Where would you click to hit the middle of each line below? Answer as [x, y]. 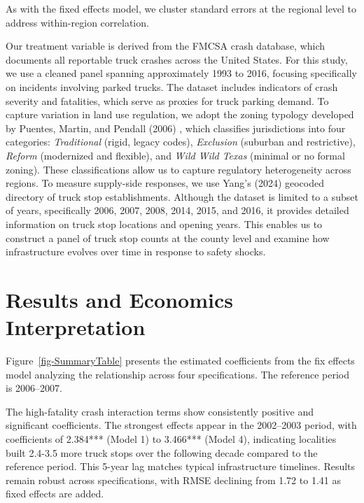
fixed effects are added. [55, 494]
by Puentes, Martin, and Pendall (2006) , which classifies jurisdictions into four [176, 128]
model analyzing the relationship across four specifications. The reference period [178, 374]
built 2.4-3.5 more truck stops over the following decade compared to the [162, 452]
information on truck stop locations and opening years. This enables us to [164, 224]
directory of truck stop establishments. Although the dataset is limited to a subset [182, 196]
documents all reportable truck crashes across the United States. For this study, [177, 59]
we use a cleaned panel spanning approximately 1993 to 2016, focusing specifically [182, 73]
